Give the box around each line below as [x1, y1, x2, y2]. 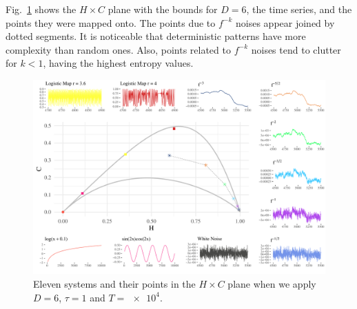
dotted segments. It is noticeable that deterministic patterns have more [6, 29, 306, 43]
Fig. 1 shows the [6, 2, 76, 16]
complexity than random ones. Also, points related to [6, 42, 231, 56]
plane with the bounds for [108, 2, 218, 16]
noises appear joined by [236, 15, 335, 30]
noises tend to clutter [251, 42, 341, 56]
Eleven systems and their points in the [33, 276, 196, 290]
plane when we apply [227, 276, 316, 290]
